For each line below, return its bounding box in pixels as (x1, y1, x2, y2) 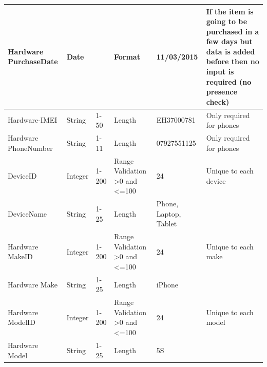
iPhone (156, 279, 179, 289)
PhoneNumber (8, 142, 53, 153)
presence (206, 86, 237, 97)
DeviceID (8, 170, 37, 181)
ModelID (8, 317, 35, 327)
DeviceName (8, 208, 47, 219)
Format (113, 51, 140, 62)
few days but (206, 36, 253, 47)
